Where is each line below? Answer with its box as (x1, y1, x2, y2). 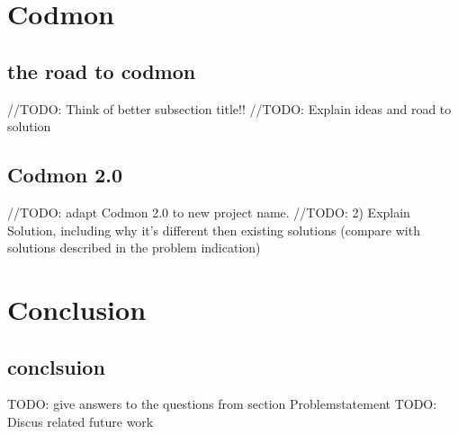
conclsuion (7, 352, 105, 380)
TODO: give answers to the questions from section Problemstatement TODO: (7, 394, 437, 413)
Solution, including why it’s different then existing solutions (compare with (7, 220, 420, 239)
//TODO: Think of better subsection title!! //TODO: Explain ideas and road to (7, 99, 452, 118)
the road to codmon (7, 57, 196, 84)
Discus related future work (7, 412, 154, 430)
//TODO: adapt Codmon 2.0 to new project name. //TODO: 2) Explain (7, 202, 410, 221)
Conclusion (7, 290, 147, 327)
